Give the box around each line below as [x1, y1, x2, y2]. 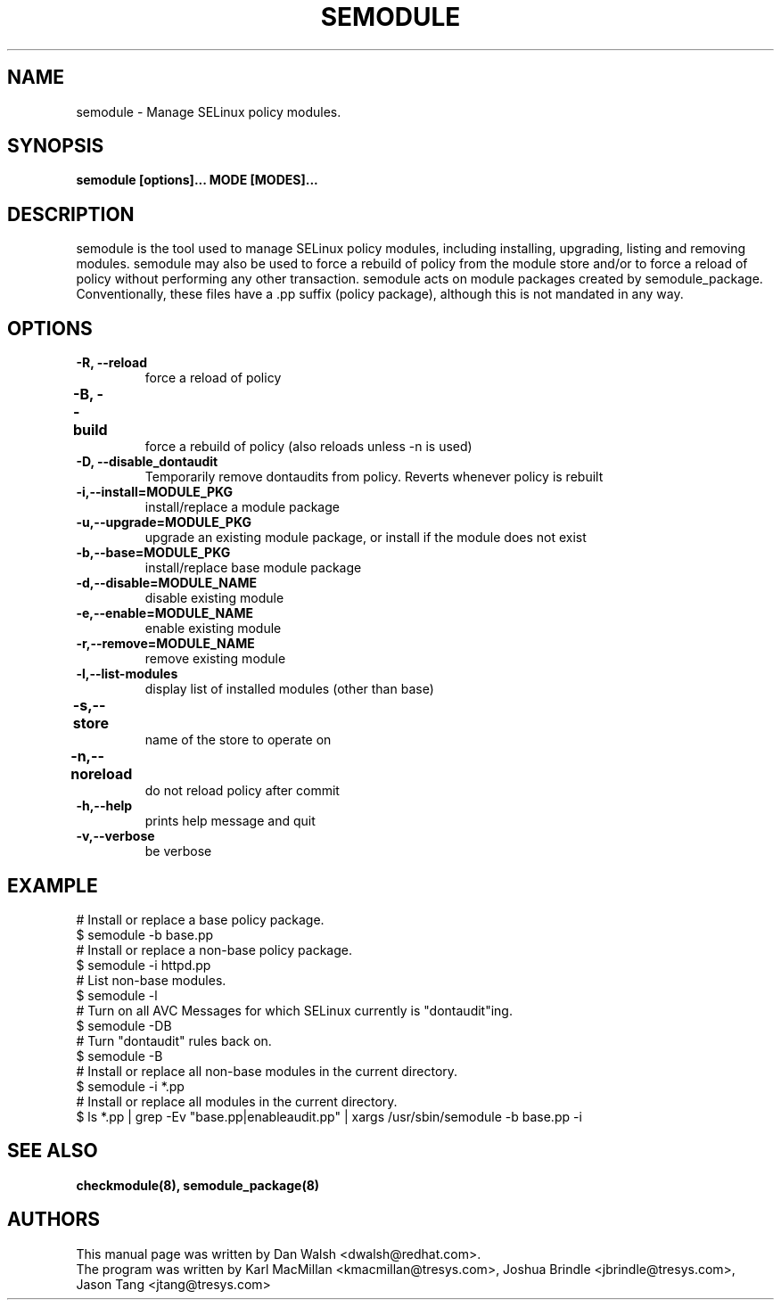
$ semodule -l [76, 987, 158, 1003]
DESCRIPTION [7, 202, 135, 226]
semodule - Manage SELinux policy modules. [76, 103, 341, 119]
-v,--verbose [76, 828, 155, 844]
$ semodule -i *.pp [76, 1078, 185, 1094]
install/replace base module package [144, 560, 362, 576]
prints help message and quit [144, 813, 316, 829]
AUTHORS [7, 1208, 101, 1231]
